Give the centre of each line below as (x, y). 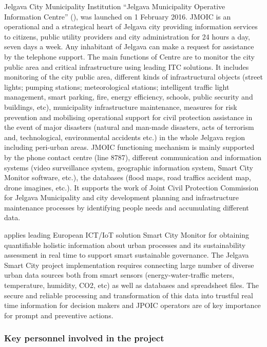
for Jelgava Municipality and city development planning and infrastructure (122, 197)
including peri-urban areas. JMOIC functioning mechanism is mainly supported (129, 147)
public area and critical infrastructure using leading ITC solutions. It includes (127, 66)
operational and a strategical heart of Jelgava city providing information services (131, 26)
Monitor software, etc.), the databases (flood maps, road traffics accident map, (128, 177)
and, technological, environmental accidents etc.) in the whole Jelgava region (125, 137)
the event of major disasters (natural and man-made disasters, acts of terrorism (129, 127)
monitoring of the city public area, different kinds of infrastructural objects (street (133, 77)
